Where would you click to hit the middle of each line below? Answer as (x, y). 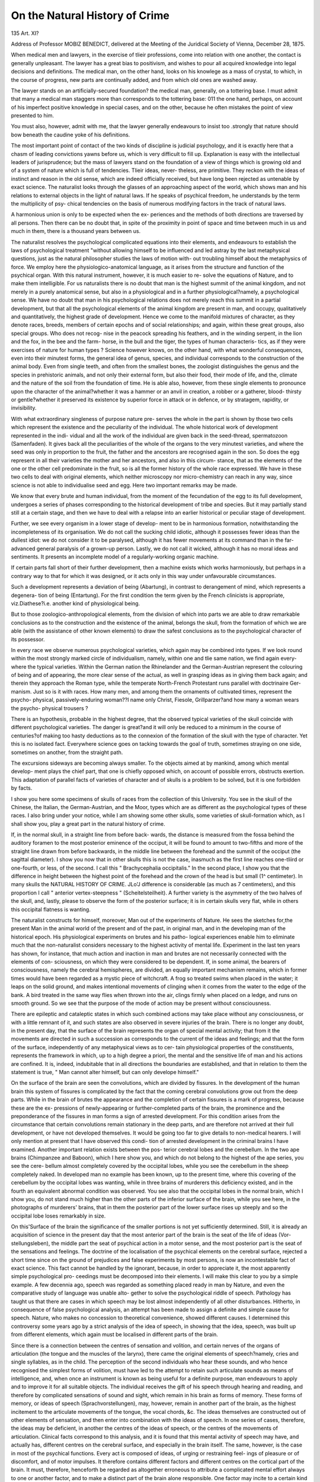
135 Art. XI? (25, 33)
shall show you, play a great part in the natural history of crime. (88, 823)
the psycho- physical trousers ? (49, 708)
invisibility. (24, 408)
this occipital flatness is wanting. (51, 909)
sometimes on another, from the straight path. (67, 752)
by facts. (22, 788)
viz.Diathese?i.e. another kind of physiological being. (76, 603)
